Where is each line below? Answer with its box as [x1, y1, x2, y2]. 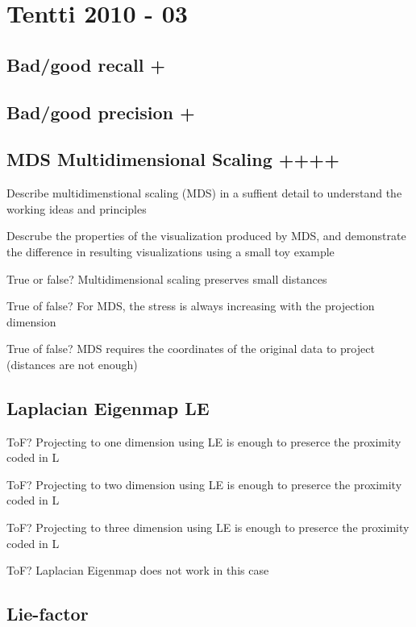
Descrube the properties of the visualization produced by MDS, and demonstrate [6, 227, 406, 244]
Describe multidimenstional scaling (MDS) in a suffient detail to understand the [6, 185, 402, 201]
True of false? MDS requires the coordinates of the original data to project [6, 340, 375, 357]
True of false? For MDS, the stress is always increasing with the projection [6, 297, 375, 314]
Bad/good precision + [6, 99, 195, 124]
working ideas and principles [6, 200, 147, 217]
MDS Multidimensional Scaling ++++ [6, 147, 339, 172]
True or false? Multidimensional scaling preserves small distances [6, 270, 327, 287]
